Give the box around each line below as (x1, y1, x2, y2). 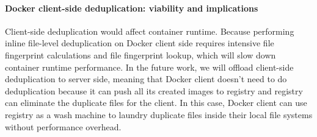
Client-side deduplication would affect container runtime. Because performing (5, 24, 294, 37)
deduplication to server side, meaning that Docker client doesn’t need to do (5, 72, 287, 85)
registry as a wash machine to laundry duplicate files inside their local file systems (5, 108, 313, 121)
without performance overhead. (5, 120, 122, 133)
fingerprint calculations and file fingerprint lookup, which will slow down (5, 48, 276, 61)
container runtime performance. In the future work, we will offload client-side (5, 60, 294, 73)
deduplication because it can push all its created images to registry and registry (5, 84, 303, 97)
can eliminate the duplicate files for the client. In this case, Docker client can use (5, 96, 307, 109)
